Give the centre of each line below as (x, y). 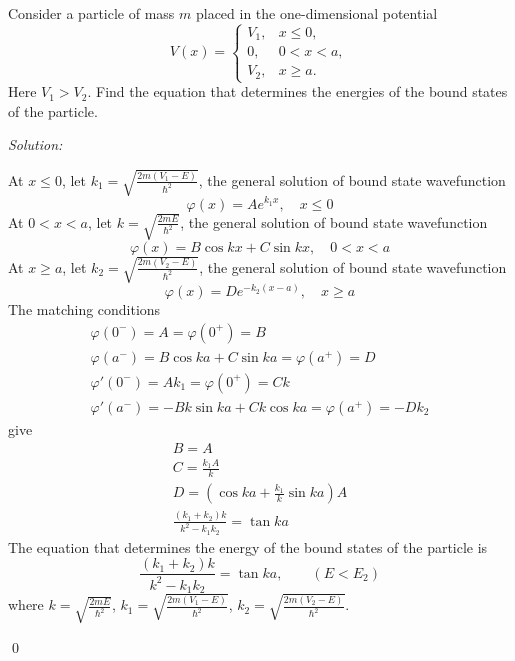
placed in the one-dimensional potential (316, 13)
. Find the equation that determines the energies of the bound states (297, 91)
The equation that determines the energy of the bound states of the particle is (248, 546)
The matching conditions (84, 309)
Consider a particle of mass (91, 13)
